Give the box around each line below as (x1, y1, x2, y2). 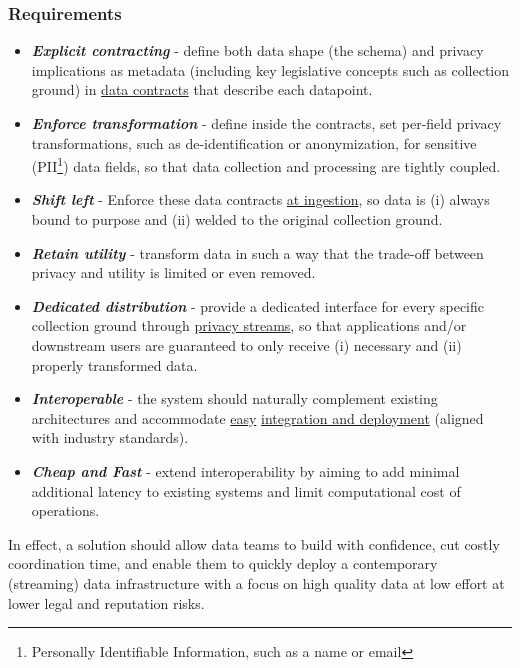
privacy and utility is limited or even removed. (31, 262, 316, 283)
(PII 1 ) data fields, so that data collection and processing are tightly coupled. (31, 153, 501, 176)
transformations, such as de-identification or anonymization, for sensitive (31, 132, 477, 153)
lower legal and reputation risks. (8, 592, 205, 613)
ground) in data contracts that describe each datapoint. (31, 79, 373, 100)
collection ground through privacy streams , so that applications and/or (31, 315, 467, 336)
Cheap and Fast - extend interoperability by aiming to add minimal (31, 460, 460, 481)
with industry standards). (31, 427, 189, 448)
